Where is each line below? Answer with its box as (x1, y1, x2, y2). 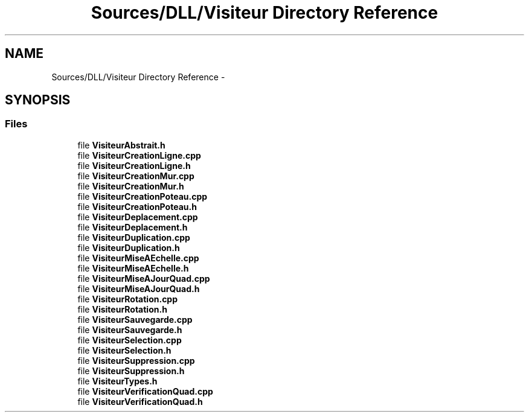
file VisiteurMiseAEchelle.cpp (77, 252, 199, 263)
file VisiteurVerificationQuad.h (77, 396, 203, 407)
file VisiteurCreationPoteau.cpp (77, 191, 208, 202)
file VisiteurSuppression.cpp (77, 355, 195, 366)
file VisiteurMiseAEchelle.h (77, 263, 189, 273)
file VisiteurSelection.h (77, 345, 172, 355)
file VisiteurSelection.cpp (77, 334, 182, 345)
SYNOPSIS (5, 92, 71, 108)
